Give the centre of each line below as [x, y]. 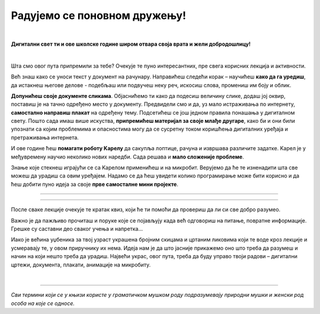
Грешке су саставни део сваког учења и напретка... [77, 229]
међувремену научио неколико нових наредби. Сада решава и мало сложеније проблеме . [127, 157]
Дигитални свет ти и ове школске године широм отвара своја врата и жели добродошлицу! [131, 44]
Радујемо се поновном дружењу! [99, 15]
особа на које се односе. [43, 303]
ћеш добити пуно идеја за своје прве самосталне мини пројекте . [95, 184]
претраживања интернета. [45, 137]
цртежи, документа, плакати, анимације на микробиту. [81, 265]
